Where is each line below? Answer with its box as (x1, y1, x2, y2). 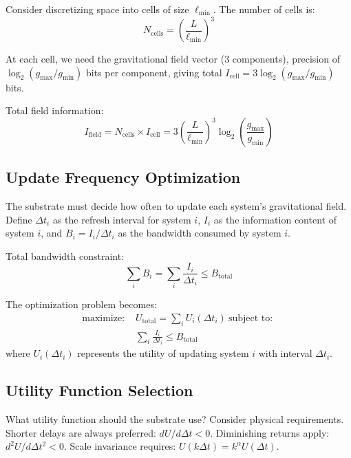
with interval (258, 346, 312, 360)
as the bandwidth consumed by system (118, 226, 281, 240)
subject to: (228, 313, 273, 323)
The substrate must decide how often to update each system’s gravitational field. (6, 199, 347, 213)
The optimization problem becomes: (6, 297, 157, 312)
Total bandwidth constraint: (6, 248, 125, 263)
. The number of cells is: (213, 2, 315, 16)
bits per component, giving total (85, 65, 222, 79)
